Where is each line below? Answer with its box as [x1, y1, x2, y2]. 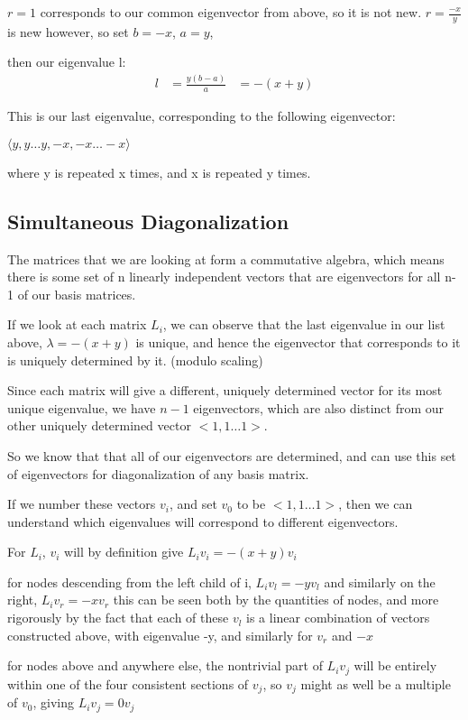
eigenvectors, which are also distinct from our [193, 398, 444, 417]
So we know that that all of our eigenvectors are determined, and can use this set [7, 446, 456, 465]
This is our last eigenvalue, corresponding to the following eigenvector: [7, 106, 396, 125]
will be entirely [353, 656, 437, 675]
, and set [169, 494, 217, 513]
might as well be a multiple [300, 674, 451, 693]
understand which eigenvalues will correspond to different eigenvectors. [7, 512, 399, 531]
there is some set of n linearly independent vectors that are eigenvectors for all [7, 267, 441, 286]
